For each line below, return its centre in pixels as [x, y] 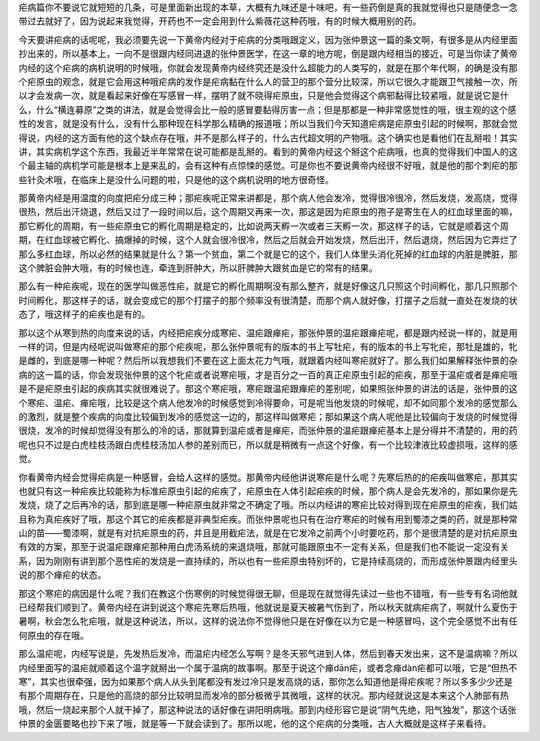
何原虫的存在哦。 [53, 635]
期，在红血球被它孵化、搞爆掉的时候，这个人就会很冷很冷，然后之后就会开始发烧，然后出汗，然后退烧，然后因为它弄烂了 [268, 240]
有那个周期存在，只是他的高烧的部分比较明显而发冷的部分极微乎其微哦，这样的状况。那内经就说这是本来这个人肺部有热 [263, 696]
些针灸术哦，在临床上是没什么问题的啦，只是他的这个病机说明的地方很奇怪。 [176, 179]
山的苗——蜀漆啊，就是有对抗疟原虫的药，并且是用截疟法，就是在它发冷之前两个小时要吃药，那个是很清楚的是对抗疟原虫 [268, 533]
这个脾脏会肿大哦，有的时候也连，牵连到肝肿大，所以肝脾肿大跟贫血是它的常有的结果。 [198, 268]
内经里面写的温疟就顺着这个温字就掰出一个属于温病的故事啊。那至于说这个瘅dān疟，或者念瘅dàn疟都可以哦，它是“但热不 [268, 667]
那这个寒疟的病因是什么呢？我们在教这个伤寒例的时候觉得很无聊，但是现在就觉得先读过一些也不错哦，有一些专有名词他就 [268, 593]
